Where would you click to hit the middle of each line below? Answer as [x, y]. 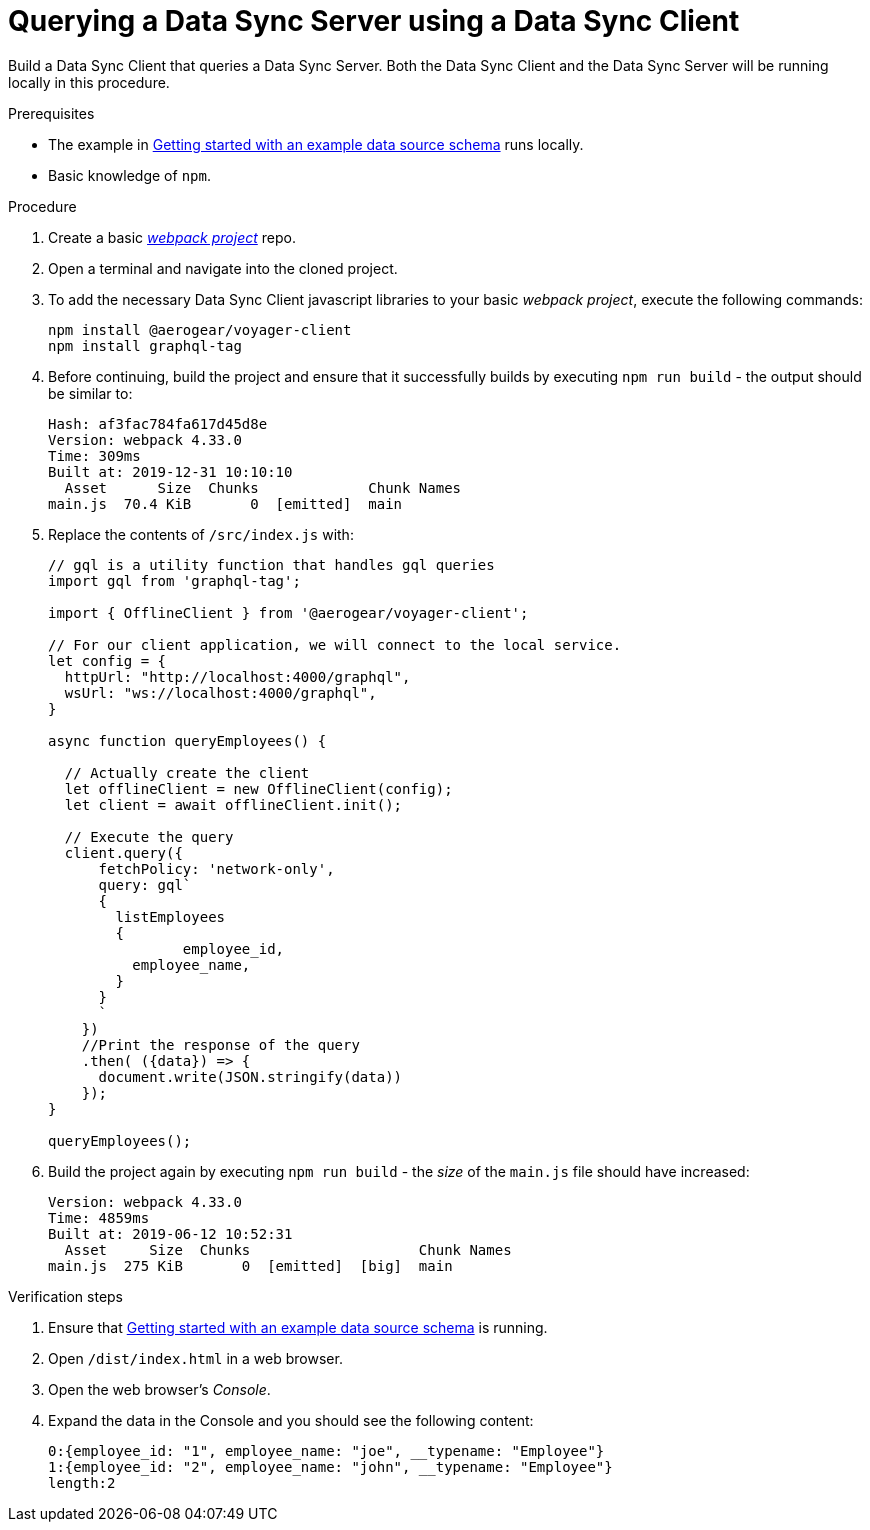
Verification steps [66, 1296]
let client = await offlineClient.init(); [233, 804]
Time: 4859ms [99, 1217]
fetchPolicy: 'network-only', [216, 868]
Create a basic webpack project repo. [172, 237]
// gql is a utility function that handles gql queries [271, 564]
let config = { [107, 660]
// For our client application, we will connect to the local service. [335, 644]
